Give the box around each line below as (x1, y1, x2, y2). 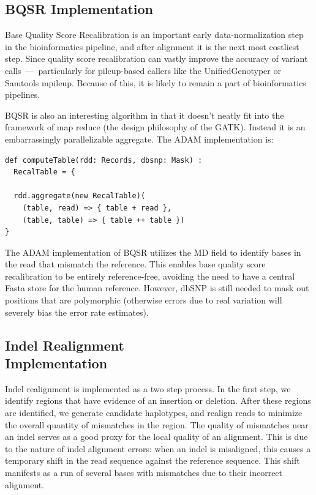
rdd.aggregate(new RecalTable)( (13, 192, 146, 201)
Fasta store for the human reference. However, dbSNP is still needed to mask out (5, 281, 309, 294)
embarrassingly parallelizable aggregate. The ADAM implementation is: (5, 132, 274, 145)
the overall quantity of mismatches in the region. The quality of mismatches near (5, 418, 309, 431)
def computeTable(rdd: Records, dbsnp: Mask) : (5, 155, 203, 165)
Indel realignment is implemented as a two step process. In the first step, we (5, 382, 291, 395)
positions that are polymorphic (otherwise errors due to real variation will (5, 294, 282, 307)
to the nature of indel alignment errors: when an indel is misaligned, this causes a (5, 442, 311, 455)
